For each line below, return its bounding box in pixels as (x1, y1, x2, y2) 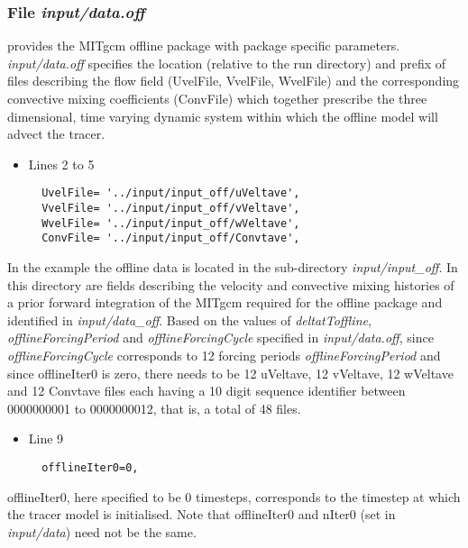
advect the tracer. (7, 124, 106, 143)
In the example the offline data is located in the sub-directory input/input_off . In (7, 258, 458, 276)
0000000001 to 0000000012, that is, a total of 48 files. (7, 398, 301, 417)
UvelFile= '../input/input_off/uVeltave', (41, 187, 300, 200)
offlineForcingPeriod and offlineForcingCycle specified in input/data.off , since (7, 328, 434, 347)
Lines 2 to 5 (28, 154, 95, 173)
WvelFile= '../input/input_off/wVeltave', (41, 216, 300, 230)
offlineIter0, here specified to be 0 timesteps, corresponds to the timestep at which (7, 487, 461, 506)
